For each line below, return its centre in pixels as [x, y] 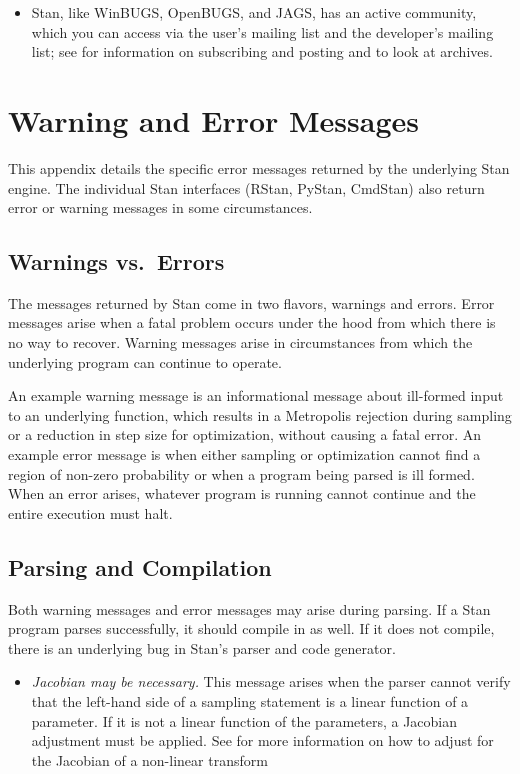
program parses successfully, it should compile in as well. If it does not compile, [251, 628]
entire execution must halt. [90, 512]
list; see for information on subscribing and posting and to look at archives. [262, 51]
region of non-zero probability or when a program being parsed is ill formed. [241, 473]
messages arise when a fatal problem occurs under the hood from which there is [252, 322]
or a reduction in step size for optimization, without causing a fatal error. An [244, 434]
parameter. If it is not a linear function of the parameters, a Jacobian [244, 720]
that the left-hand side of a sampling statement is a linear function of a [250, 701]
